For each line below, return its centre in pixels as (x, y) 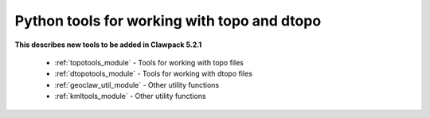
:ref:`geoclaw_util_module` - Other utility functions (137, 85)
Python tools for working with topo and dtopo (168, 21)
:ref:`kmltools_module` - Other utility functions (130, 96)
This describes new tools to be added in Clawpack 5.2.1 (108, 45)
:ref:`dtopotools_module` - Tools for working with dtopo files (153, 74)
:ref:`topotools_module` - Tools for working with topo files (149, 62)
